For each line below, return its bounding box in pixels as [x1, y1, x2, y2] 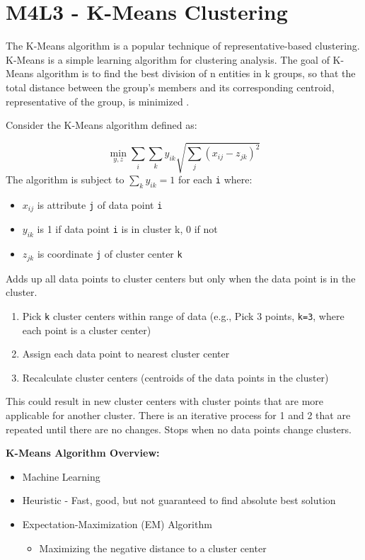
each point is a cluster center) [22, 322, 151, 337]
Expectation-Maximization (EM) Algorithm [22, 516, 212, 531]
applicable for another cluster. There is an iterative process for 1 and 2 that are [6, 407, 351, 422]
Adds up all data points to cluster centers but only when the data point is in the [6, 270, 356, 285]
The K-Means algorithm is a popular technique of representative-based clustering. [6, 38, 360, 53]
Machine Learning [22, 469, 100, 484]
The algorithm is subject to [6, 172, 124, 187]
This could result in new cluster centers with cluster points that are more [6, 394, 324, 408]
